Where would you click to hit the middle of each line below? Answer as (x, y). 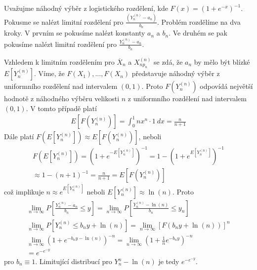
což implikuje (24, 191)
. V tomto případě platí (61, 108)
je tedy (169, 261)
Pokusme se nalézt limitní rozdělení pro (64, 21)
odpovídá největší (226, 86)
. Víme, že (49, 73)
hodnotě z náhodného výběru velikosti (62, 98)
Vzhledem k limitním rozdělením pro (59, 61)
